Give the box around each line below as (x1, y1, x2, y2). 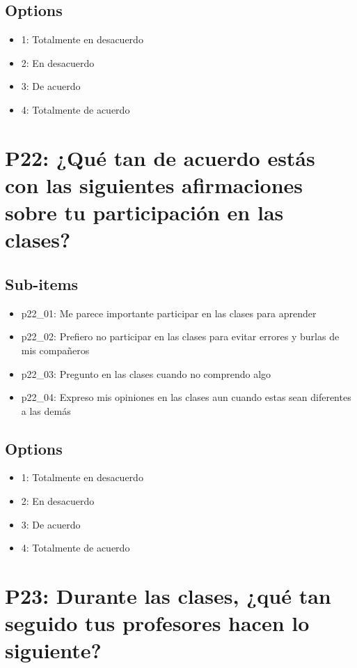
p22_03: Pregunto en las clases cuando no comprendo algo (21, 366, 271, 381)
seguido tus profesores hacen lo (5, 609, 310, 637)
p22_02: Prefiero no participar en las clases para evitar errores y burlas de (21, 329, 340, 344)
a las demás (21, 403, 71, 418)
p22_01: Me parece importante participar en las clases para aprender (21, 305, 317, 320)
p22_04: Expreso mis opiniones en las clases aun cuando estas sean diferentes (21, 390, 351, 404)
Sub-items (5, 273, 79, 294)
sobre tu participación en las (5, 198, 284, 227)
